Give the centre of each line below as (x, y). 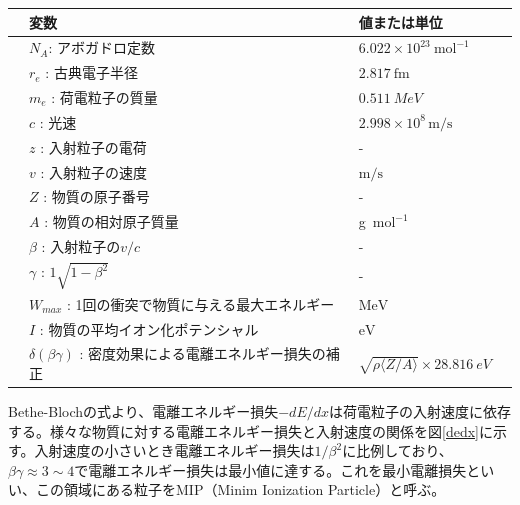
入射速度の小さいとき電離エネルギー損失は (174, 450)
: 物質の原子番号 (96, 196)
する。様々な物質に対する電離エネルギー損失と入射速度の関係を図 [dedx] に (250, 430)
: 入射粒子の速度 (94, 171)
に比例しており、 (397, 450)
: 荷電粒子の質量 (104, 97)
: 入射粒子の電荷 (93, 146)
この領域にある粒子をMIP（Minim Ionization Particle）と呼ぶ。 (240, 489)
